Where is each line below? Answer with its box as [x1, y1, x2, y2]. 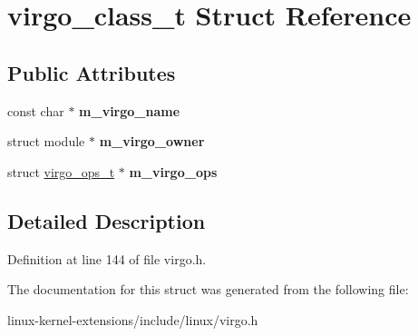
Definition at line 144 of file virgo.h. [7, 249, 207, 268]
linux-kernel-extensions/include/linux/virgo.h [7, 310, 258, 329]
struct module [7, 132, 85, 151]
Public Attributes [7, 58, 176, 86]
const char [7, 101, 64, 120]
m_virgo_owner [99, 132, 205, 151]
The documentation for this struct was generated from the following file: [7, 280, 409, 299]
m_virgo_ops [129, 162, 218, 181]
